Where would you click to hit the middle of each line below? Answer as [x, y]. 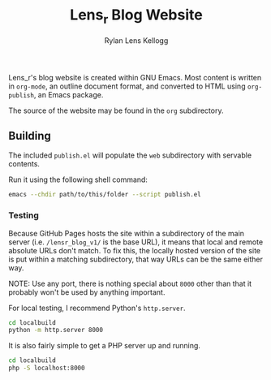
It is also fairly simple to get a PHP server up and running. [105, 346]
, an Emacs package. [69, 94]
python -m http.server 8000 [56, 330]
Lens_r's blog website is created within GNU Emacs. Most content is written [135, 77]
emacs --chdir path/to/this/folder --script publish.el [105, 195]
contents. [24, 164]
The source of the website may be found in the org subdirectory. [116, 110]
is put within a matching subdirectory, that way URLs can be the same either [136, 259]
